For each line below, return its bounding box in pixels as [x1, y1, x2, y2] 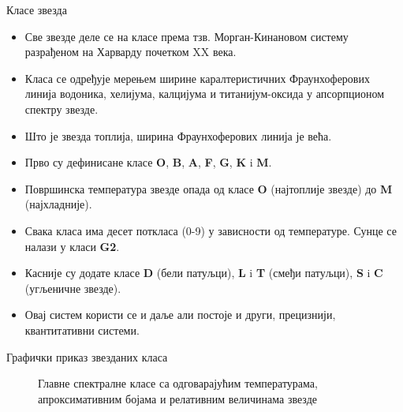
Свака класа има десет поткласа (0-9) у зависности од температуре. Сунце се [24, 222, 397, 238]
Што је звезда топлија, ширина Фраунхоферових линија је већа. [24, 127, 332, 144]
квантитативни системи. [24, 321, 140, 338]
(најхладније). [24, 196, 92, 212]
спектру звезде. [24, 100, 99, 117]
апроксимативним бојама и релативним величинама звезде [38, 390, 317, 406]
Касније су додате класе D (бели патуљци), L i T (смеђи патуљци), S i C [24, 264, 383, 281]
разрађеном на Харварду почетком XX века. [24, 43, 237, 60]
